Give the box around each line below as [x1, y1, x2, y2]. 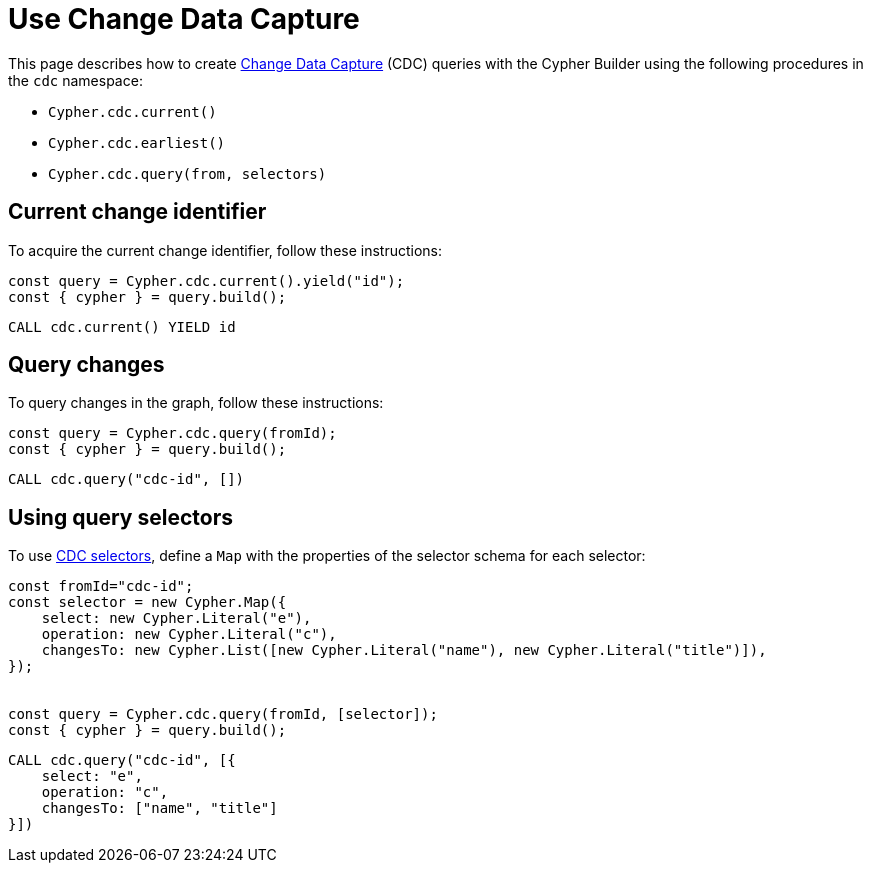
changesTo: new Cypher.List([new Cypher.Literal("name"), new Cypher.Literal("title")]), [41, 642, 767, 659]
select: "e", [41, 768, 143, 785]
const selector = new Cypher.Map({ [8, 594, 287, 611]
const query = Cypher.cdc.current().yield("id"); [8, 272, 405, 289]
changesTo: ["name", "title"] [41, 800, 278, 817]
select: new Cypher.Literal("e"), [41, 610, 312, 627]
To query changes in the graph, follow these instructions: [8, 394, 384, 412]
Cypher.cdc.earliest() [48, 134, 226, 151]
